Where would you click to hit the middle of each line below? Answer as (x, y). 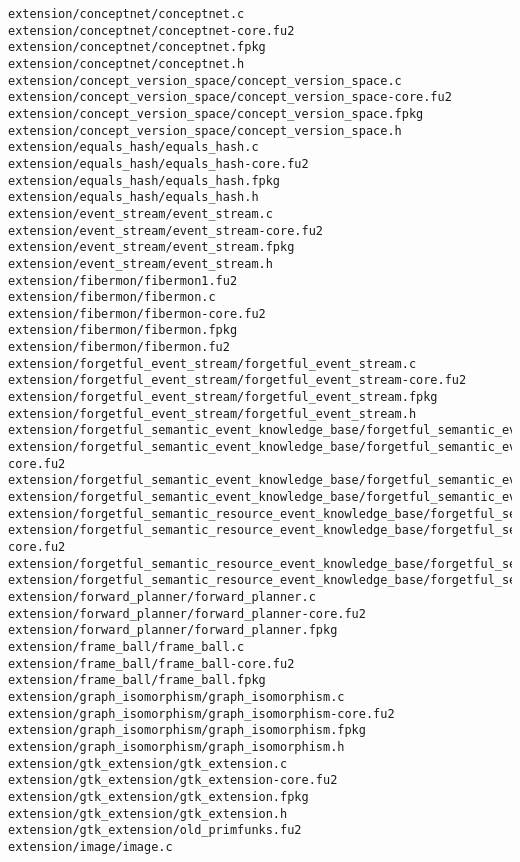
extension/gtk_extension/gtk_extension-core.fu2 (173, 780)
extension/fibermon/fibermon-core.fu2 (137, 313)
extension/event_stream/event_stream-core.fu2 (165, 230)
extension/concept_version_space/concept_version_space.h (205, 130)
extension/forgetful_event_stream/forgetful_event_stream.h (212, 413)
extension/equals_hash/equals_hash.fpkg (144, 180)
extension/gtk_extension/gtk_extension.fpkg (158, 796)
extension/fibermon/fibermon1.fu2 (123, 280)
